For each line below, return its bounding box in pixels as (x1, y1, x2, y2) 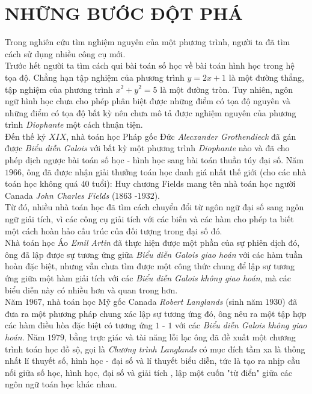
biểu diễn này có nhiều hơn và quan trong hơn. (5, 283, 178, 296)
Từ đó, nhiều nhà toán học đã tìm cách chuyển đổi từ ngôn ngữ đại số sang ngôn (5, 201, 304, 213)
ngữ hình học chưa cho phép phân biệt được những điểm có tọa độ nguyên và (5, 95, 290, 107)
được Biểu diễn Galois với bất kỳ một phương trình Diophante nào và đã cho (5, 142, 290, 154)
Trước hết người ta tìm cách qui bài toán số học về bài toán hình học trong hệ (5, 59, 295, 72)
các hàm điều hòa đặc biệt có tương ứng (5, 319, 153, 331)
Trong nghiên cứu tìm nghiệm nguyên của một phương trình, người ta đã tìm (5, 36, 290, 48)
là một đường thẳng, (228, 70, 304, 83)
